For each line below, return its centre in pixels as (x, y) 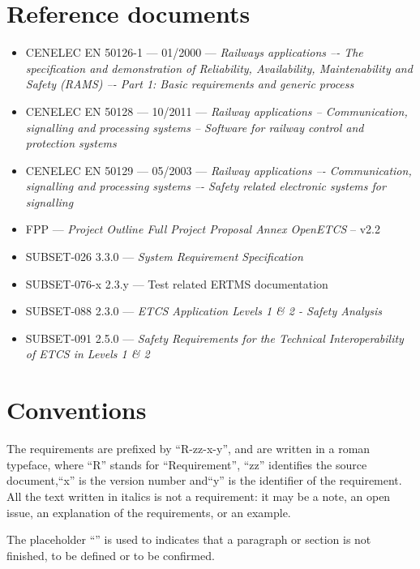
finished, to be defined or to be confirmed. (111, 555)
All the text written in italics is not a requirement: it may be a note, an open (199, 496)
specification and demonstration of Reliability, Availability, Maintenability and (219, 68)
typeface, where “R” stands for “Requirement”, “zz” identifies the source (187, 464)
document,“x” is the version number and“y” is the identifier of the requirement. (204, 480)
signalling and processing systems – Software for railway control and (195, 127)
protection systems (71, 143)
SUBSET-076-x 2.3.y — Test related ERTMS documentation (177, 283)
